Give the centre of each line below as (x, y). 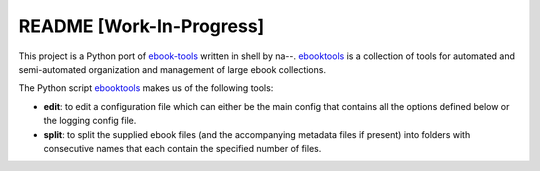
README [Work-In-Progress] (141, 26)
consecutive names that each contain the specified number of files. (182, 148)
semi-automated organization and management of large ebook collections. (172, 69)
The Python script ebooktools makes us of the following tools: (146, 88)
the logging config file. (90, 121)
